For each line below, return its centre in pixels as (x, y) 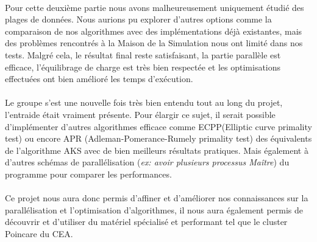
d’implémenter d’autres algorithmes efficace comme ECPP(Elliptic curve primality (158, 126)
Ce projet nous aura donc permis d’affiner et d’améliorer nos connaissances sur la (157, 198)
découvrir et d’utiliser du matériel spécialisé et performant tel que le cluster (146, 222)
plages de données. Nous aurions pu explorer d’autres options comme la (138, 19)
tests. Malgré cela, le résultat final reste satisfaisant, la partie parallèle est (143, 54)
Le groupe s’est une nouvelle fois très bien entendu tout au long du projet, (144, 102)
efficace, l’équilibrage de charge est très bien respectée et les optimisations (143, 67)
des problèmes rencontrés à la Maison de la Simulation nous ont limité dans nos (154, 43)
